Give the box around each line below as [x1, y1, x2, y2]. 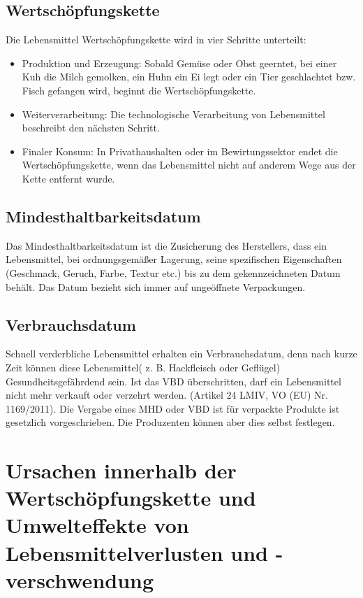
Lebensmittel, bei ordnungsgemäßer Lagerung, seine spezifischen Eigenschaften [6, 252, 342, 266]
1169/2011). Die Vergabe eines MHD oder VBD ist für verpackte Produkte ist [6, 401, 340, 415]
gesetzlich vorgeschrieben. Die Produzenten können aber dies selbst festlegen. [6, 415, 335, 429]
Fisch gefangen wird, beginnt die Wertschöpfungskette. [22, 83, 256, 97]
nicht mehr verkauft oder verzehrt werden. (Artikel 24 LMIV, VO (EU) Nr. [6, 387, 328, 402]
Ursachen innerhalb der [6, 456, 237, 485]
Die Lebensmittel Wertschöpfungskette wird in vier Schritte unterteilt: [6, 32, 306, 47]
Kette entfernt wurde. [22, 171, 115, 185]
